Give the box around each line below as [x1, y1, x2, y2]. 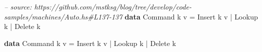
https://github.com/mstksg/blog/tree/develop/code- [34, 1, 192, 11]
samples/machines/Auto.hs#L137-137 [4, 11, 123, 21]
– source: [4, 1, 32, 11]
